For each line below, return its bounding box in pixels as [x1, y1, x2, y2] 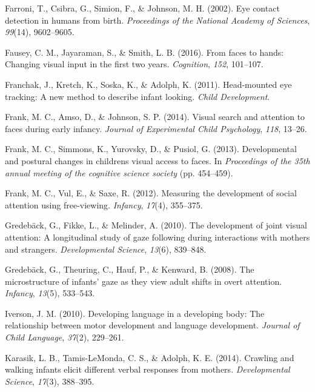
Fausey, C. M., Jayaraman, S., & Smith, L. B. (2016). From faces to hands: [5, 45, 284, 58]
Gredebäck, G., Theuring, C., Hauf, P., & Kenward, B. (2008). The [5, 263, 254, 276]
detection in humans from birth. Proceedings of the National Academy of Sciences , [5, 13, 310, 26]
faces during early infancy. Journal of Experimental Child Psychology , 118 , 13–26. [5, 122, 307, 135]
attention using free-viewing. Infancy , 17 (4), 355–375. [5, 198, 203, 211]
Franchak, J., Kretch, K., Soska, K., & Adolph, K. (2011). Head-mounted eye [5, 78, 292, 90]
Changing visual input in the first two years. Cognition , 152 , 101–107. [5, 58, 264, 70]
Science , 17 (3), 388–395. [5, 374, 94, 387]
